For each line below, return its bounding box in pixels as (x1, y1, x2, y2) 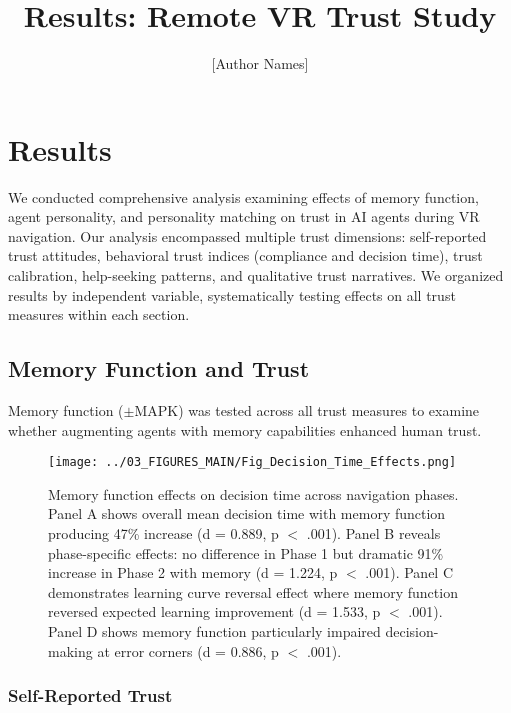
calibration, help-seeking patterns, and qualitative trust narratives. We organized (8, 265, 504, 286)
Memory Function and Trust (8, 353, 310, 384)
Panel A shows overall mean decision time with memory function (48, 503, 446, 524)
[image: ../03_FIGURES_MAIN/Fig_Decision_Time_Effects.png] (48, 455, 457, 470)
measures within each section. (8, 304, 190, 325)
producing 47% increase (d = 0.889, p (48, 523, 279, 544)
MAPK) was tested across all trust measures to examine (134, 400, 480, 421)
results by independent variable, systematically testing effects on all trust (8, 284, 456, 305)
